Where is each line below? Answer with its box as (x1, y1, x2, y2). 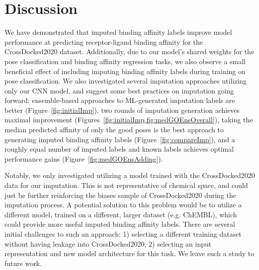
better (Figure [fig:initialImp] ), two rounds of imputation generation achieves (4, 104, 240, 115)
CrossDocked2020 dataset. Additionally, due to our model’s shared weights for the (4, 46, 255, 57)
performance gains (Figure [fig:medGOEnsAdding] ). (4, 153, 163, 164)
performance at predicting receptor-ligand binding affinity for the (4, 36, 203, 47)
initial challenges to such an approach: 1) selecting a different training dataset (4, 229, 242, 239)
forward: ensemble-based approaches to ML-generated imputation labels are (4, 95, 235, 105)
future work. (4, 258, 42, 268)
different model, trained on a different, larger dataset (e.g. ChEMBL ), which (4, 209, 237, 219)
